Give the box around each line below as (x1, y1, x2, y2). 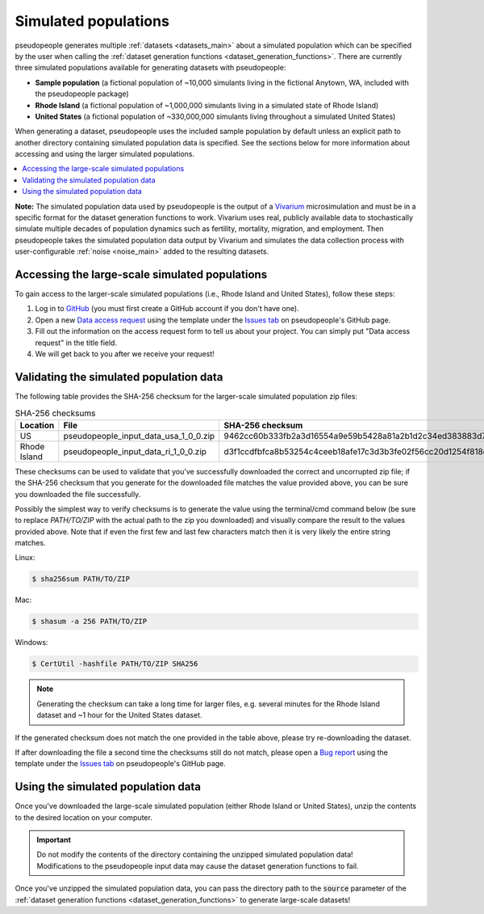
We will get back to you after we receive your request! (35, 349, 215, 359)
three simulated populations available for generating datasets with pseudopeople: (15, 63, 286, 73)
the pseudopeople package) (35, 89, 129, 99)
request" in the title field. (35, 338, 117, 347)
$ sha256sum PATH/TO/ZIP (31, 575, 131, 583)
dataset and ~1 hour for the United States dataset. (36, 710, 202, 720)
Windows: (15, 638, 48, 647)
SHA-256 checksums (15, 407, 96, 419)
